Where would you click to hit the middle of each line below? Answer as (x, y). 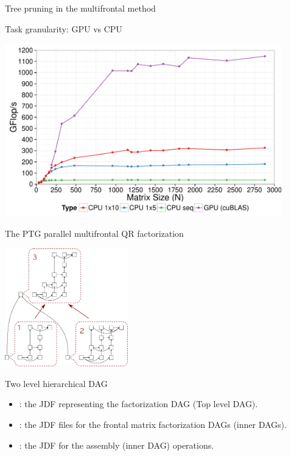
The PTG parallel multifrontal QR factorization (94, 233)
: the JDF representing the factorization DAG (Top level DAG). (138, 404)
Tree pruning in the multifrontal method (80, 8)
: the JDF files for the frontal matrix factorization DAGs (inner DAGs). (153, 424)
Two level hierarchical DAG (56, 383)
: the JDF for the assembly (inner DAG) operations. (117, 445)
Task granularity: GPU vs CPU (64, 28)
